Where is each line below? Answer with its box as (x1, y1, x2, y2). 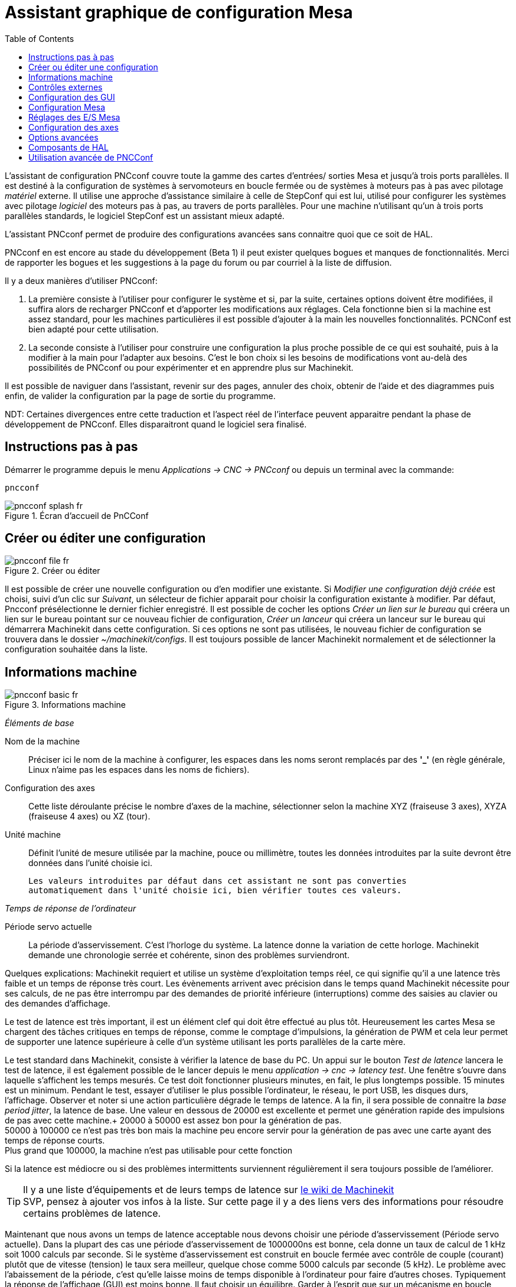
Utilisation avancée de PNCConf (28, 152, 154, 162)
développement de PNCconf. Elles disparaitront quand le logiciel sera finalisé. (5, 419, 307, 429)
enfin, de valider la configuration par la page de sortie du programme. (5, 390, 276, 401)
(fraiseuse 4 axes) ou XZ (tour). (28, 811, 151, 822)
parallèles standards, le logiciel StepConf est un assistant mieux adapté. (5, 210, 285, 221)
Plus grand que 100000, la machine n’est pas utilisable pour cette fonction (5, 1145, 293, 1156)
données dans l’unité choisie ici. (28, 858, 152, 868)
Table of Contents (5, 33, 74, 44)
